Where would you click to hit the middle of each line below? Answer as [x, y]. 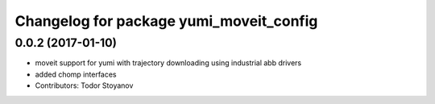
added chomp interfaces [76, 74]
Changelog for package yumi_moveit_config [166, 21]
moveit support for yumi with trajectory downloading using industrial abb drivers [168, 63]
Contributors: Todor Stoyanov [84, 85]
